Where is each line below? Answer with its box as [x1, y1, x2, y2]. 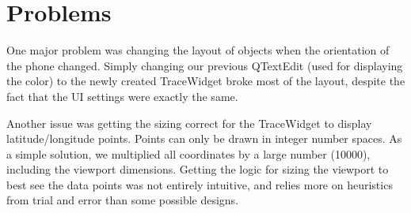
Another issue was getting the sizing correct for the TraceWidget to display [6, 114, 372, 131]
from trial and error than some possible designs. [6, 192, 239, 208]
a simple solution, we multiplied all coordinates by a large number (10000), [6, 145, 371, 162]
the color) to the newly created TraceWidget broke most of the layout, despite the [6, 73, 405, 89]
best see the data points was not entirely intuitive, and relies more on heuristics [6, 176, 393, 192]
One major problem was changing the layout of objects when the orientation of [6, 42, 390, 58]
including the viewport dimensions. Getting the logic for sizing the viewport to [6, 161, 389, 177]
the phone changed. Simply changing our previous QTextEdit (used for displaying [6, 57, 403, 73]
